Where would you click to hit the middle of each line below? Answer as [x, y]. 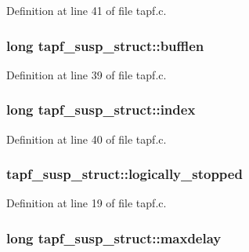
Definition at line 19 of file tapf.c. [87, 203]
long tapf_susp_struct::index [101, 110]
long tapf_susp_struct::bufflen [105, 45]
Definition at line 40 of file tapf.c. [87, 139]
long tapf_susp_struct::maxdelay [114, 237]
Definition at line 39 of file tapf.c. [87, 74]
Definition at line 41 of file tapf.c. [87, 10]
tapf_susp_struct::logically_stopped [125, 174]
